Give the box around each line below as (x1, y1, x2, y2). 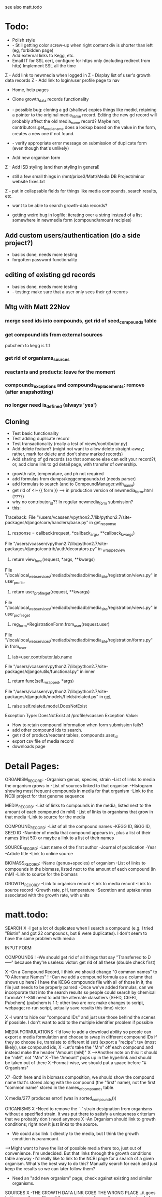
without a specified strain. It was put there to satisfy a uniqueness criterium (5, 1111, 155, 1117)
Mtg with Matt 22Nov (5, 303, 70, 311)
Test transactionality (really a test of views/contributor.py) (12, 441, 128, 447)
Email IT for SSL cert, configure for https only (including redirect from (12, 58, 151, 64)
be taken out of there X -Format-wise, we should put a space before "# (5, 1060, 147, 1066)
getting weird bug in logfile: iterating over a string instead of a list (12, 212, 142, 218)
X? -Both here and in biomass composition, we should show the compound (5, 1074, 155, 1080)
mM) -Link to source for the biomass (5, 871, 78, 877)
